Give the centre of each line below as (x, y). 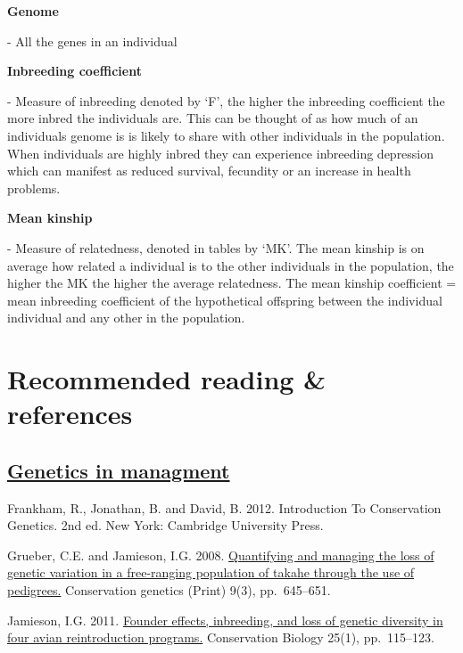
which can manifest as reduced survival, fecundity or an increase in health (209, 171)
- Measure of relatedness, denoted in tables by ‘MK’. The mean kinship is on (216, 247)
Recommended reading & (167, 379)
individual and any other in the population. (126, 318)
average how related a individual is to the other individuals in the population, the (231, 265)
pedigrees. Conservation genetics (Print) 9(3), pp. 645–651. (169, 590)
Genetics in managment (119, 470)
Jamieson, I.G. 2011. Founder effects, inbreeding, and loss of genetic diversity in (225, 620)
